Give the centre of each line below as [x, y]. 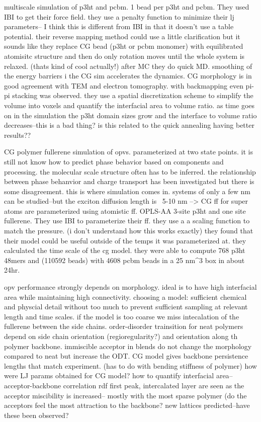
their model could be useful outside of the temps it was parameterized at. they [125, 240]
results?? [18, 135]
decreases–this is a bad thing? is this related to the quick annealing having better [129, 125]
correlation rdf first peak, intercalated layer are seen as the [154, 385]
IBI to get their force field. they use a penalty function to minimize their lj [119, 16]
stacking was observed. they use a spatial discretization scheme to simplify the [133, 95]
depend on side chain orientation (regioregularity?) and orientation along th [121, 336]
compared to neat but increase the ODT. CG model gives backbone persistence [126, 356]
